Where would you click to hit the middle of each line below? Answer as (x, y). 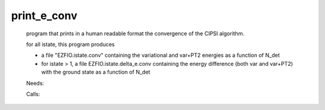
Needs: (35, 83)
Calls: (33, 94)
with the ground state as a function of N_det (96, 72)
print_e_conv (44, 16)
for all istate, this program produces (70, 44)
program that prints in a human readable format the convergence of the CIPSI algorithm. (135, 33)
